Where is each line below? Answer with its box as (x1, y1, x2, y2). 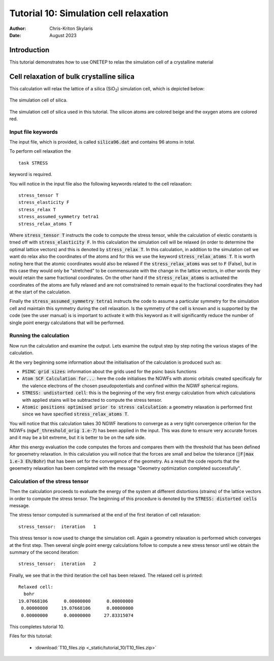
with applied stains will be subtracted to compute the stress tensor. (22, 397, 162, 403)
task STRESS (18, 160, 48, 166)
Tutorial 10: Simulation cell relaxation (9, 8, 168, 19)
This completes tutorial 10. (9, 624, 64, 630)
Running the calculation (9, 332, 70, 339)
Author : (9, 25, 26, 31)
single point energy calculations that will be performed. (9, 320, 125, 326)
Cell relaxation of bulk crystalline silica (9, 72, 134, 81)
